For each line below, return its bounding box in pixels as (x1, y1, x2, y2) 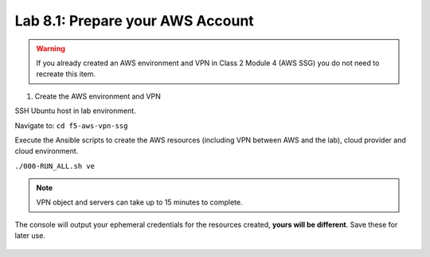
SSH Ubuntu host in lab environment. (14, 106, 137, 115)
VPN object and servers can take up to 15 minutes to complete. (36, 197, 243, 207)
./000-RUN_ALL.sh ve (14, 162, 96, 170)
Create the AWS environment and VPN (34, 92, 161, 101)
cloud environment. (14, 146, 79, 156)
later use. (14, 231, 45, 240)
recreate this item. (36, 69, 96, 79)
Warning (36, 44, 65, 53)
